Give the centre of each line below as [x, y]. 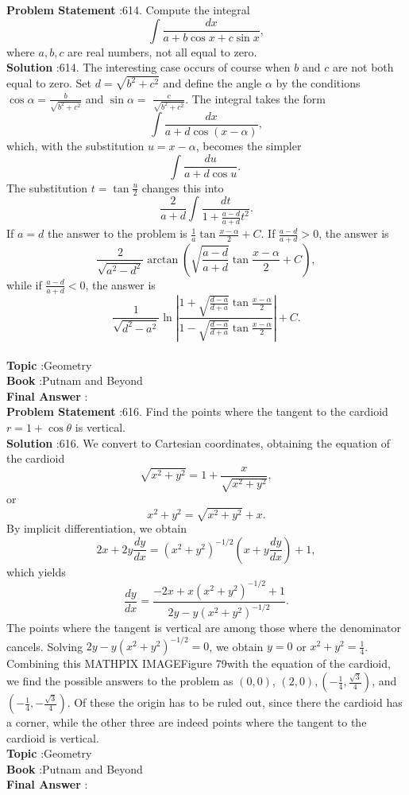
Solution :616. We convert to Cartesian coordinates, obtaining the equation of [199, 442]
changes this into [183, 187]
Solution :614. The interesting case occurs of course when [149, 67]
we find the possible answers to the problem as [120, 681]
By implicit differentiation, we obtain [96, 528]
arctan [163, 260]
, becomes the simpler [249, 145]
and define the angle [212, 83]
